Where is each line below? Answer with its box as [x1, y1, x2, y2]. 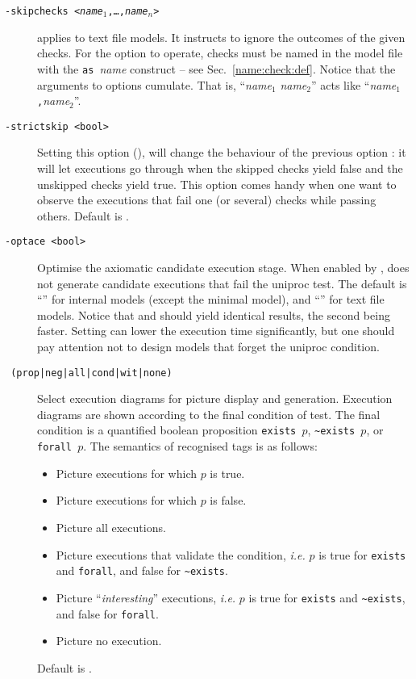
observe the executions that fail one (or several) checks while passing [37, 191, 376, 208]
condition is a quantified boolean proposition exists [37, 421, 297, 438]
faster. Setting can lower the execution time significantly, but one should [37, 322, 395, 339]
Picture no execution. [56, 632, 162, 649]
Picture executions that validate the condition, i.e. [56, 546, 306, 563]
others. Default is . [37, 207, 129, 224]
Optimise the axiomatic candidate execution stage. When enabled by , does [37, 259, 410, 276]
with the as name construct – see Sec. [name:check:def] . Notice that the [37, 60, 396, 77]
